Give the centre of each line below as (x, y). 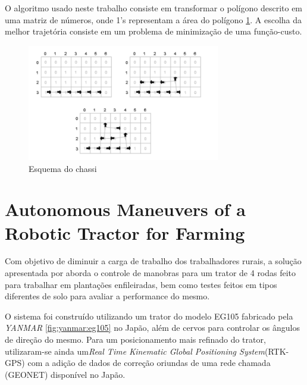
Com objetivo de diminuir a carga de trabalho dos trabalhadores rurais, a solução (153, 261)
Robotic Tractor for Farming (125, 232)
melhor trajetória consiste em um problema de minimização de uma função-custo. (153, 31)
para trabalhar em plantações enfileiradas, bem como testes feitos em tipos (141, 284)
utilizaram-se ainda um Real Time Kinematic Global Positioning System (135, 351)
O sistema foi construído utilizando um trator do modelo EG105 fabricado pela (149, 316)
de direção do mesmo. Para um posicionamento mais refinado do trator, (135, 339)
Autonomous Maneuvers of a (125, 209)
